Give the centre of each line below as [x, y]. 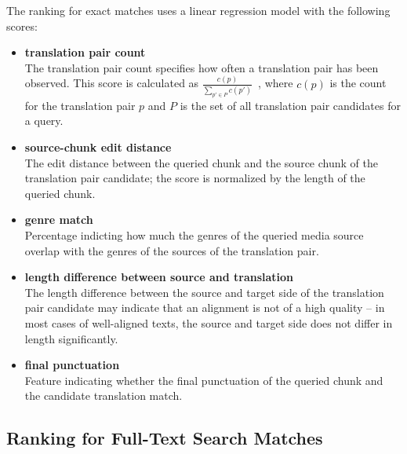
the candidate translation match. [104, 395]
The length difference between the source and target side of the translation [204, 292]
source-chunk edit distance [98, 147]
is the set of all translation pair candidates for [290, 105]
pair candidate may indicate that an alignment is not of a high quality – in [205, 308]
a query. [44, 121]
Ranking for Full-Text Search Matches [165, 438]
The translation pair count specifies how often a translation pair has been [202, 67]
